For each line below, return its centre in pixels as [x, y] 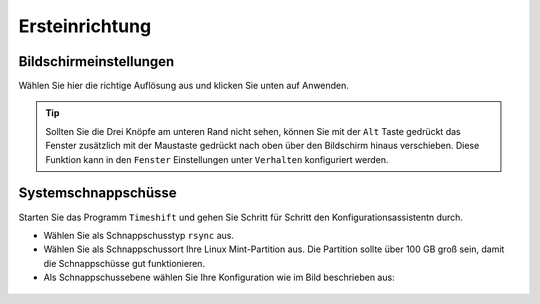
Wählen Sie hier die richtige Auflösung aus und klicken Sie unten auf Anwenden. [184, 86]
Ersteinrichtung [85, 26]
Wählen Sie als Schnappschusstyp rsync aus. [139, 235]
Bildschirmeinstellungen [96, 61]
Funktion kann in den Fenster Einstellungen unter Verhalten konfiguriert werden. [217, 159]
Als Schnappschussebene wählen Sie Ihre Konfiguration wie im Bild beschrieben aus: [219, 277]
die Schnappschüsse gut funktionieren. [124, 263]
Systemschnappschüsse [97, 193]
